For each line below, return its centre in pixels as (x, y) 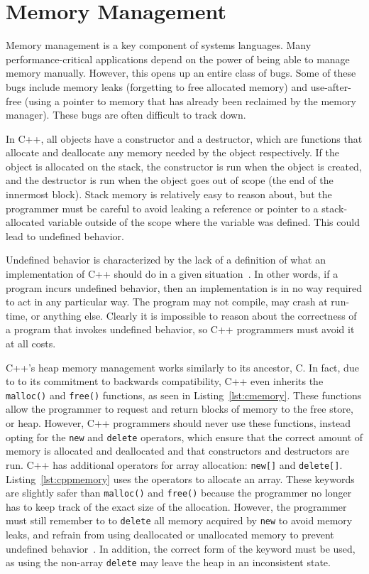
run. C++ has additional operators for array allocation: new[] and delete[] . (174, 464)
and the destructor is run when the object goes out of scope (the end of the (170, 180)
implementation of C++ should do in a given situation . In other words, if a (172, 274)
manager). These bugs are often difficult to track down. (126, 115)
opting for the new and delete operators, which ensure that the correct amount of (184, 437)
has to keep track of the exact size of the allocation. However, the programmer (176, 506)
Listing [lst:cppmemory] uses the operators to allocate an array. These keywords (180, 478)
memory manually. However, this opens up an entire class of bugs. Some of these (181, 73)
